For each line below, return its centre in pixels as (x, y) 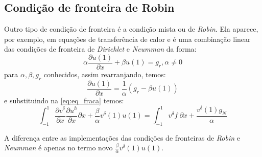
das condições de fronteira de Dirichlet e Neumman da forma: (100, 49)
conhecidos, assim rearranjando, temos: (105, 74)
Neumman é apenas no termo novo (58, 148)
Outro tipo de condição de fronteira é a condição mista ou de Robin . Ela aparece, (131, 29)
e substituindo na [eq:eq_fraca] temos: (64, 100)
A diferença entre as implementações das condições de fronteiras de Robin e (122, 137)
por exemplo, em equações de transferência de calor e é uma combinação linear (127, 39)
